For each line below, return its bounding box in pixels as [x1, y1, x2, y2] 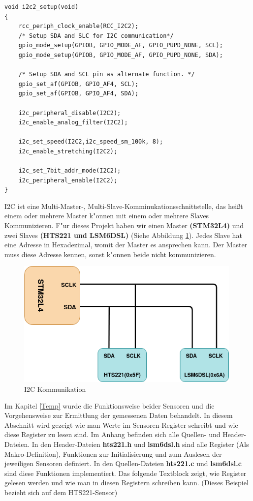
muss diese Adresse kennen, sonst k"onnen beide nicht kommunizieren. [4, 249, 216, 259]
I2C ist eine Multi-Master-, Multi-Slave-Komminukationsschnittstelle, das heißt [4, 201, 243, 211]
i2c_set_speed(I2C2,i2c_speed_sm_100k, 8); [18, 138, 163, 146]
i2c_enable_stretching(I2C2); [18, 147, 118, 155]
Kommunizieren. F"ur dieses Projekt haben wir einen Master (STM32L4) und [4, 220, 244, 231]
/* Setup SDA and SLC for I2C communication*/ [18, 32, 174, 39]
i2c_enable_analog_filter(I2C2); [18, 119, 128, 126]
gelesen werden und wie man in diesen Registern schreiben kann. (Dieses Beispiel [4, 477, 249, 488]
